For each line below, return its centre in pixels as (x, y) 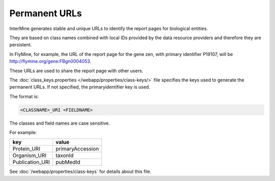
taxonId (65, 156)
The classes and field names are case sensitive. (60, 123)
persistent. (21, 45)
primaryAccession (77, 149)
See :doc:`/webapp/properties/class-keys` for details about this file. (80, 172)
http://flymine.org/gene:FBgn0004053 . (50, 62)
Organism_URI (30, 156)
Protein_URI (26, 149)
